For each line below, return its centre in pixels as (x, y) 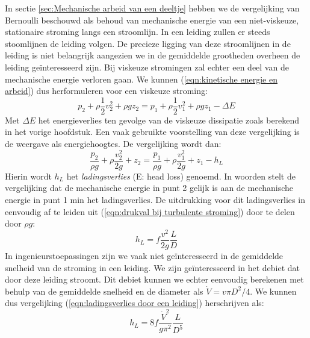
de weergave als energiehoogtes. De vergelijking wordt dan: (113, 143)
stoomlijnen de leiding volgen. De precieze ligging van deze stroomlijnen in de (148, 43)
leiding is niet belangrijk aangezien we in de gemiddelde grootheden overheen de (153, 55)
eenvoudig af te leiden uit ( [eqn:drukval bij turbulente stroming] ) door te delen (150, 211)
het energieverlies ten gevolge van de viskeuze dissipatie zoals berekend (169, 120)
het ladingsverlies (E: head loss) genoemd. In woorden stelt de (181, 176)
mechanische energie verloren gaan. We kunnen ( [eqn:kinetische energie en (141, 79)
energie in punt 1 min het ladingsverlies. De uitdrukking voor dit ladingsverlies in (155, 200)
